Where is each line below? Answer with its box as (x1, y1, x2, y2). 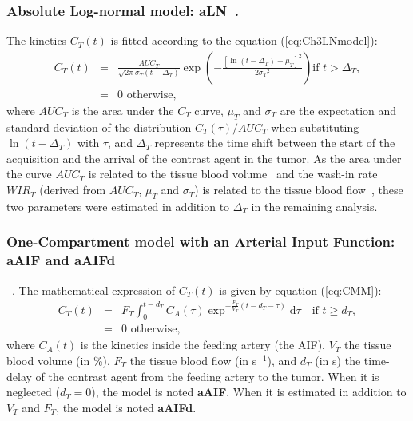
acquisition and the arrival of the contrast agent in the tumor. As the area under (6, 149, 402, 166)
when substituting (271, 118, 359, 135)
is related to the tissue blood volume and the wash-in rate (88, 165, 378, 182)
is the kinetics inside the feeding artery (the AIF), (80, 336, 325, 353)
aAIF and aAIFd (6, 250, 116, 270)
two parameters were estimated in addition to (6, 197, 230, 214)
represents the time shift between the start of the (154, 134, 395, 151)
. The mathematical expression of (12, 281, 175, 298)
